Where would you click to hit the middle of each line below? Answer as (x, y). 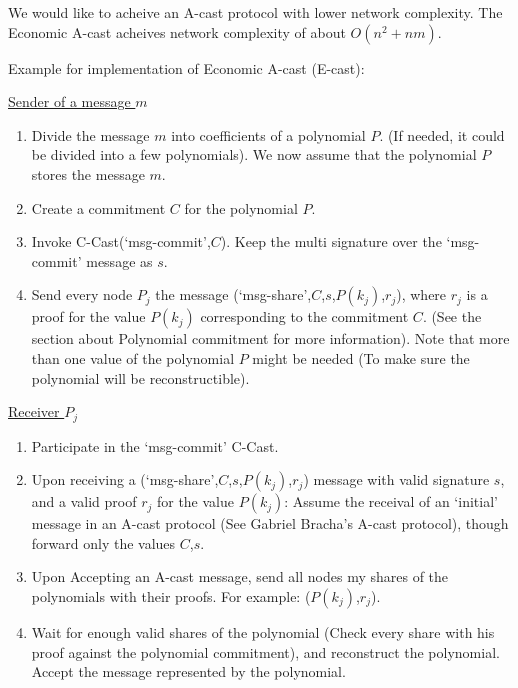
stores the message (88, 173)
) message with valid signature (396, 479)
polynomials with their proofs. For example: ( (171, 595)
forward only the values (103, 542)
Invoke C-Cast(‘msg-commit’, (121, 241)
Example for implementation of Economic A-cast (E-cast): (186, 67)
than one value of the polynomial (133, 357)
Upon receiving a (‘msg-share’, (125, 479)
